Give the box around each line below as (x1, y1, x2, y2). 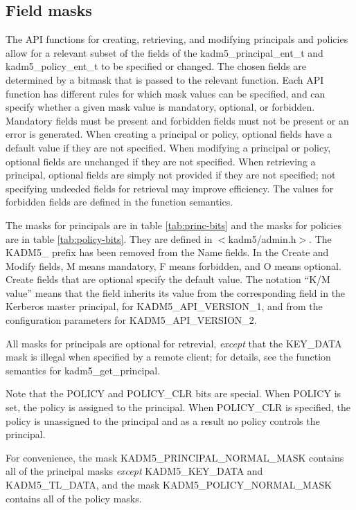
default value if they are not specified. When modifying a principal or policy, (6, 140, 331, 154)
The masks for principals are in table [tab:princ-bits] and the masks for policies (6, 217, 341, 232)
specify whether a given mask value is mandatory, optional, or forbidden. (6, 100, 315, 114)
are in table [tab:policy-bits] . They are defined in (6, 231, 213, 246)
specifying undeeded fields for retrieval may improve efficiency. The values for (6, 181, 334, 195)
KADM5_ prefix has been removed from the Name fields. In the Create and (6, 245, 329, 259)
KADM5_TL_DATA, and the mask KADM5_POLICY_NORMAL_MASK (6, 477, 332, 492)
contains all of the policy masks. (6, 491, 142, 505)
